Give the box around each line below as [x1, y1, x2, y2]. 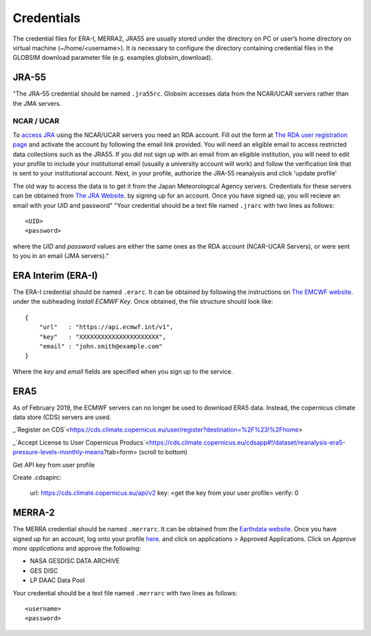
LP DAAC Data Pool [30, 576, 85, 584]
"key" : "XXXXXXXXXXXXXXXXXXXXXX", [38, 332, 166, 341]
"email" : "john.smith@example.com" [38, 342, 163, 350]
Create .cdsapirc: [12, 473, 62, 481]
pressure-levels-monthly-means [12, 448, 104, 456]
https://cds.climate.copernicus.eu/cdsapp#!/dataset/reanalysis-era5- [148, 438, 346, 447]
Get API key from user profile [12, 460, 95, 469]
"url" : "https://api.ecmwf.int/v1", [38, 324, 174, 331]
